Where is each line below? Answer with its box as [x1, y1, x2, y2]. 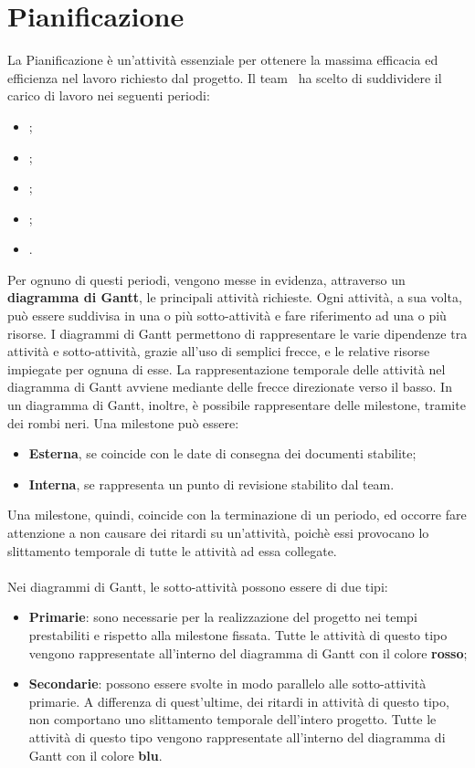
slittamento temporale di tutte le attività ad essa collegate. [7, 541, 337, 560]
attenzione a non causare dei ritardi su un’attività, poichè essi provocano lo [7, 523, 429, 542]
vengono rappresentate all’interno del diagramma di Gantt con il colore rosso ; [28, 643, 468, 662]
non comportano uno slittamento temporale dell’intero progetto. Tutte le [28, 710, 437, 729]
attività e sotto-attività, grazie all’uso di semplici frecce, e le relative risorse [7, 342, 430, 361]
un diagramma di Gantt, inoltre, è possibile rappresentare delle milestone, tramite [7, 395, 466, 415]
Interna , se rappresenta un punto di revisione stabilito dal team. [28, 474, 395, 493]
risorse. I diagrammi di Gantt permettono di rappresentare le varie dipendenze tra [7, 323, 468, 342]
